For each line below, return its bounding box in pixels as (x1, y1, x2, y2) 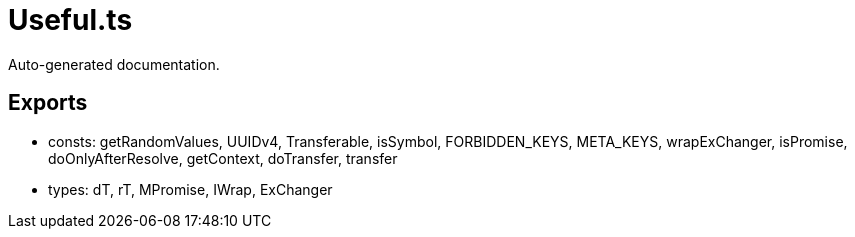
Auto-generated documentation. (8, 55, 220, 73)
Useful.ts (8, 3, 133, 37)
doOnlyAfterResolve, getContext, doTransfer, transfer (48, 149, 398, 167)
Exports (8, 90, 88, 116)
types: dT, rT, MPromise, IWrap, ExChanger (48, 180, 333, 198)
